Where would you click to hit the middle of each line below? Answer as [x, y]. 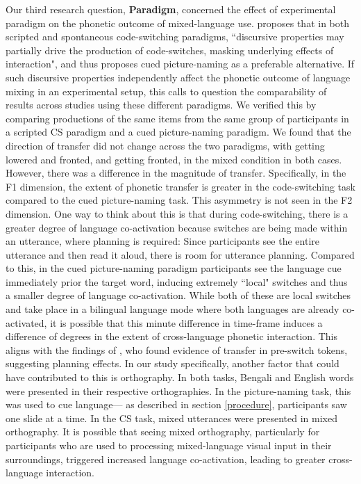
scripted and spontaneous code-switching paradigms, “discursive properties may [175, 37]
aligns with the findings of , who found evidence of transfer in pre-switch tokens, [177, 349]
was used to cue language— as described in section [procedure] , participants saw [176, 404]
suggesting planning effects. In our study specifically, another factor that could [173, 363]
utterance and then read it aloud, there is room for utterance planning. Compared [180, 254]
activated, [26, 322]
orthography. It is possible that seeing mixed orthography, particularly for [163, 431]
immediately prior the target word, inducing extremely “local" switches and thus [177, 281]
